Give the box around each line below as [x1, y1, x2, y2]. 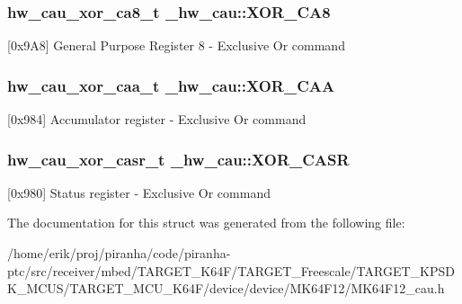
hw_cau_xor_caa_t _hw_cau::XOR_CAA [7, 74, 335, 96]
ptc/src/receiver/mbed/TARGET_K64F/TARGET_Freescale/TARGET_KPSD [7, 261, 455, 280]
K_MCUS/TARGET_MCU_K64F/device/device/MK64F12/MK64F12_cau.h [7, 279, 445, 298]
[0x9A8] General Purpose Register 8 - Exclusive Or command [7, 36, 345, 55]
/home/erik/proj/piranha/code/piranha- [7, 244, 231, 263]
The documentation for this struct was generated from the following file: [7, 213, 405, 232]
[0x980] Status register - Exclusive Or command [7, 183, 271, 201]
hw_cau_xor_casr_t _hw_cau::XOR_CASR [7, 148, 350, 170]
